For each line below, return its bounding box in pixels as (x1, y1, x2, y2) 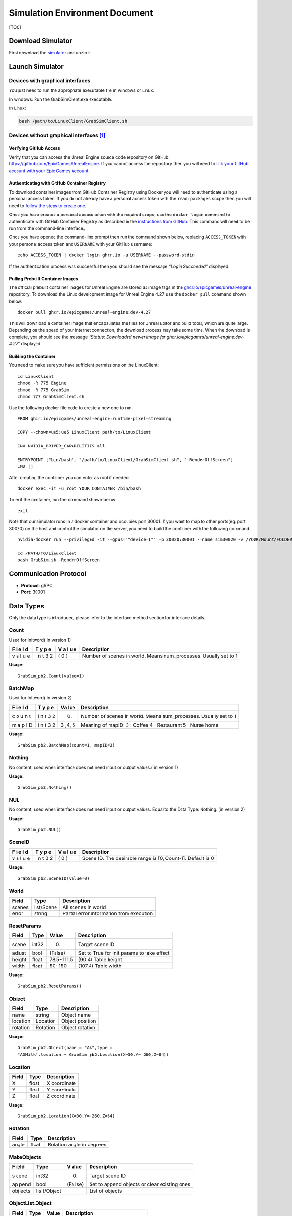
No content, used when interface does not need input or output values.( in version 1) (9, 764, 178, 770)
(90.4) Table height (78, 956, 123, 963)
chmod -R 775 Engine (18, 380, 67, 386)
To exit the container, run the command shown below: (9, 497, 117, 502)
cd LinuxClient (18, 374, 54, 379)
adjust (12, 950, 26, 957)
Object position (61, 1018, 96, 1024)
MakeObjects (9, 1153, 41, 1160)
